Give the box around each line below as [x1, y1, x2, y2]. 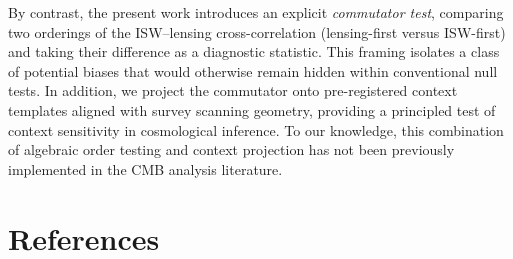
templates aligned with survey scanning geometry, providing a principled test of [8, 99, 496, 120]
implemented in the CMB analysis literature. [8, 158, 283, 179]
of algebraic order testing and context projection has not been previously [8, 139, 455, 160]
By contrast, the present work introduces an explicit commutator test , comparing [8, 2, 504, 22]
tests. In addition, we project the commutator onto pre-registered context [8, 80, 458, 101]
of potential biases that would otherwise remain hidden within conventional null [8, 60, 498, 81]
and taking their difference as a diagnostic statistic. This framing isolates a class [8, 41, 500, 62]
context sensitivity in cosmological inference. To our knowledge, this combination [8, 119, 504, 140]
